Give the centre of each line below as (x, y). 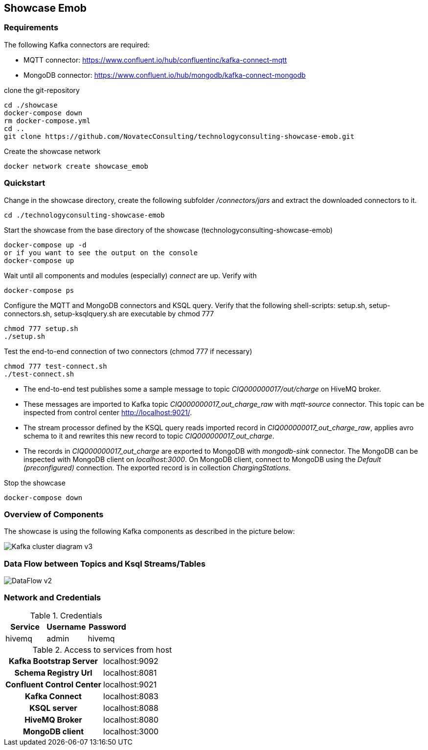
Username (66, 627)
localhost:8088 (131, 708)
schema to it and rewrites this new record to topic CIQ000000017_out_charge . (149, 436)
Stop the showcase (35, 483)
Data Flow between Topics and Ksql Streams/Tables (105, 563)
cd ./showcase (31, 105)
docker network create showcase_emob (76, 166)
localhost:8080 (131, 719)
